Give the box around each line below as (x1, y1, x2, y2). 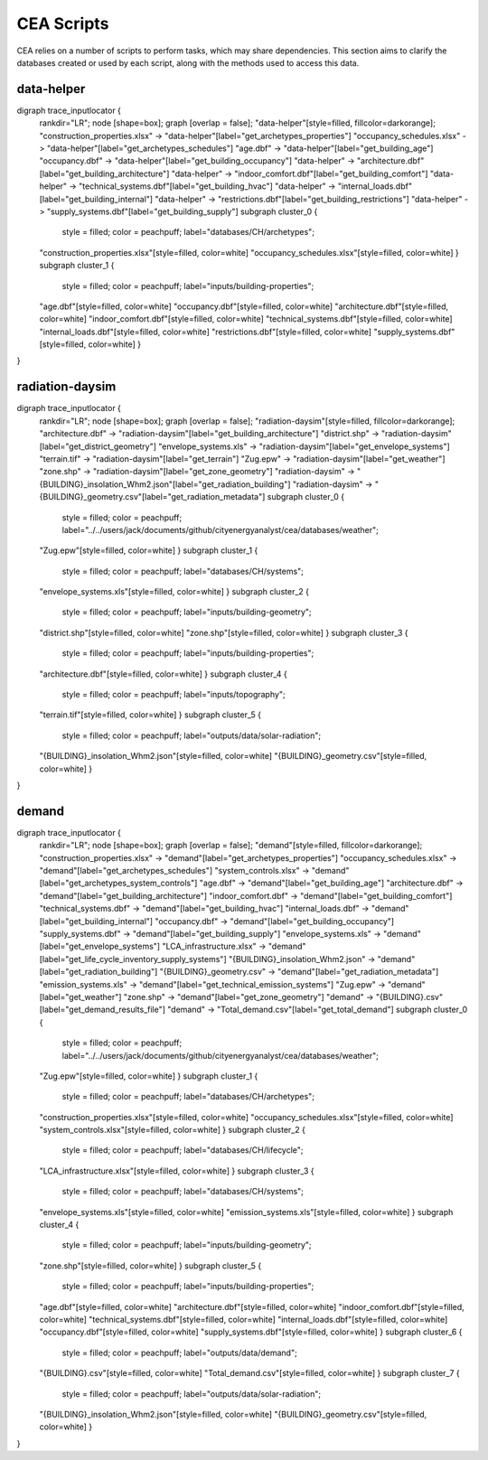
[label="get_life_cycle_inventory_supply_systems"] (39, 953, 227, 964)
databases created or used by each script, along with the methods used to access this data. (16, 57, 360, 68)
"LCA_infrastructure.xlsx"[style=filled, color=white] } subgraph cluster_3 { (39, 1165, 315, 1176)
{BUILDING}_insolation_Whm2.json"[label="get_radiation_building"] (39, 479, 291, 490)
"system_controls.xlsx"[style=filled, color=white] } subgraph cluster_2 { (39, 1125, 306, 1136)
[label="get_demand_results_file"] (39, 1004, 166, 1015)
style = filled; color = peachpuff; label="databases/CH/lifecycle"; (61, 1145, 304, 1156)
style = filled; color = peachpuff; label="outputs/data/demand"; (61, 1347, 297, 1358)
